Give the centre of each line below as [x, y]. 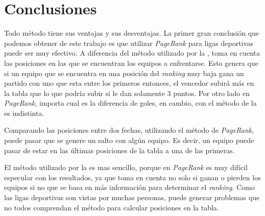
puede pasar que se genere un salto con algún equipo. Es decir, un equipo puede [129, 140]
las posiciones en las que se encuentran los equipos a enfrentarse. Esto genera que [131, 63]
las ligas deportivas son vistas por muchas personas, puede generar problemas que [132, 197]
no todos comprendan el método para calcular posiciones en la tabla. [112, 207]
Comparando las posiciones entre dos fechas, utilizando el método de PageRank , [129, 130]
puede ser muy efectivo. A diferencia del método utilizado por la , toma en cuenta [132, 53]
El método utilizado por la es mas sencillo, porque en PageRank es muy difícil [126, 167]
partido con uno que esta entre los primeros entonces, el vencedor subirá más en [129, 83]
